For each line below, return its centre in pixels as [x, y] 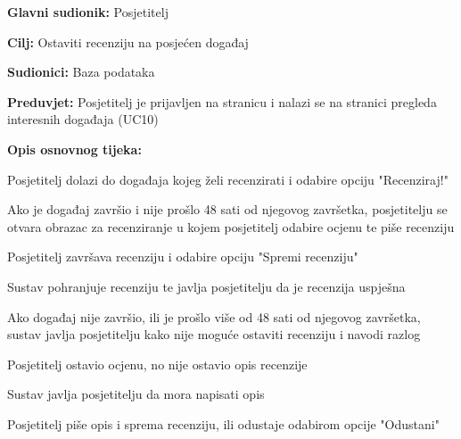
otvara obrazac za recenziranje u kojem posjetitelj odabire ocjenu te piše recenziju [231, 226]
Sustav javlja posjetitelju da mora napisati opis [136, 394]
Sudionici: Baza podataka [81, 72]
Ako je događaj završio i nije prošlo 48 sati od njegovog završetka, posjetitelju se [227, 209]
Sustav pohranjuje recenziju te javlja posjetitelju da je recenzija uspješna [206, 286]
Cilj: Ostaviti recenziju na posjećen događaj [128, 41]
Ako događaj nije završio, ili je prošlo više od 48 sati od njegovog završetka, [214, 316]
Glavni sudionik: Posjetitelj [88, 12]
